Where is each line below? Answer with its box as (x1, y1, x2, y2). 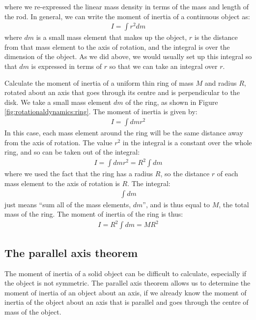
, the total (219, 199, 249, 209)
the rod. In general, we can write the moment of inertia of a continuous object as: (4, 11, 250, 21)
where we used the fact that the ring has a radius (4, 168, 153, 179)
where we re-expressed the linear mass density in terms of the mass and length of (4, 1, 249, 11)
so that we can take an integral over (109, 61, 218, 71)
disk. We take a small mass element (4, 96, 112, 107)
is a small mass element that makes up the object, (36, 32, 187, 42)
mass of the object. (4, 306, 61, 317)
